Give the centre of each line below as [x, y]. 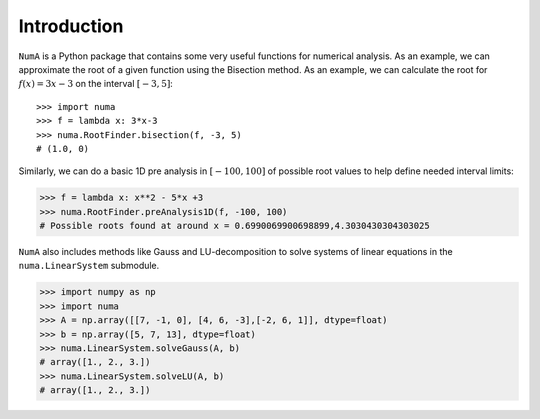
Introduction [71, 26]
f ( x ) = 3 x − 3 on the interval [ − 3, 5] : [96, 84]
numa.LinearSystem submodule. [89, 266]
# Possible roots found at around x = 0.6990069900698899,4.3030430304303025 [234, 226]
